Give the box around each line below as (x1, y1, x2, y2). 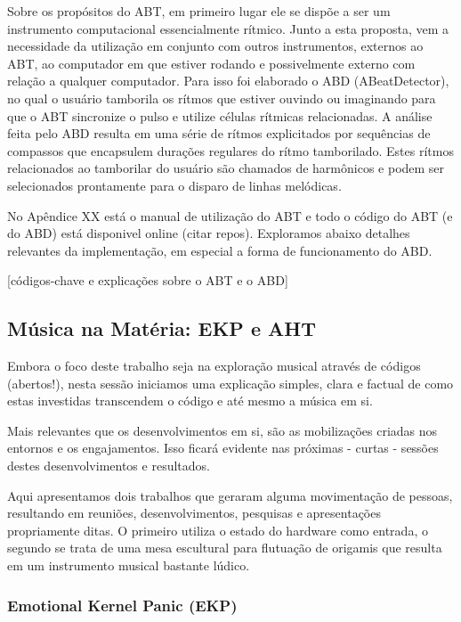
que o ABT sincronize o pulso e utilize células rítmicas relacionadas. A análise (7, 106, 433, 125)
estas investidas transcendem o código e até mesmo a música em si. (7, 391, 373, 410)
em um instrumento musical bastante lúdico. (7, 556, 250, 575)
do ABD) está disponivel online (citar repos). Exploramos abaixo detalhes (7, 224, 410, 242)
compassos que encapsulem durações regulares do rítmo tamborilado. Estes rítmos (7, 141, 454, 160)
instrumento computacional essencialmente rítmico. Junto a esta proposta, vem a (7, 19, 449, 37)
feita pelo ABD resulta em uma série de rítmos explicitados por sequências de (7, 124, 431, 143)
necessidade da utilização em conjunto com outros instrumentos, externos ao (7, 37, 424, 55)
